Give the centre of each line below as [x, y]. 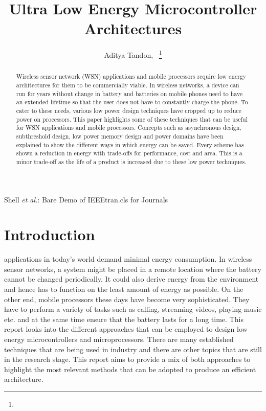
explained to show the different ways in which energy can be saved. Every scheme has [130, 144]
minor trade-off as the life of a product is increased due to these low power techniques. [131, 161]
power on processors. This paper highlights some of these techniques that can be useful [132, 119]
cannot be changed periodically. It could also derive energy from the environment [131, 279]
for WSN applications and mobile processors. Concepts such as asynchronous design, [129, 128]
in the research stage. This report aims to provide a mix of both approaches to [127, 359]
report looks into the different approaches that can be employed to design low [126, 329]
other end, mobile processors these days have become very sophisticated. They [127, 299]
